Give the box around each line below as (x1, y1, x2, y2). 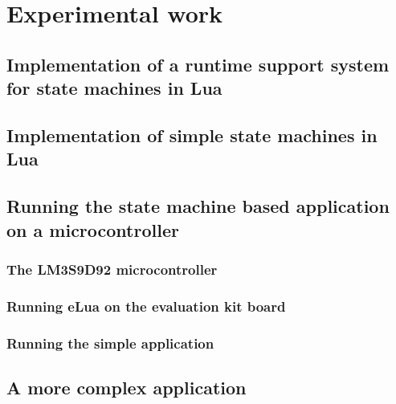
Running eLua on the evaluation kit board (6, 296, 286, 316)
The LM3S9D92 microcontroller (6, 259, 218, 279)
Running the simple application (6, 333, 214, 353)
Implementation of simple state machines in (6, 122, 378, 147)
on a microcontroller (6, 217, 179, 242)
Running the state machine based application (6, 194, 390, 218)
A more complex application (6, 374, 247, 399)
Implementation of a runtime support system (6, 51, 390, 76)
